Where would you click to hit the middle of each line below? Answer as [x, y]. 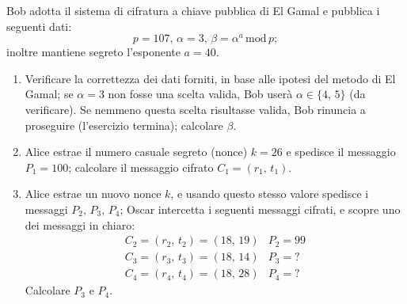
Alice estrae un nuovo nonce [93, 194]
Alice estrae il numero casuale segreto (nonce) [136, 152]
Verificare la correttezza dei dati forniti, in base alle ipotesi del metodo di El [210, 78]
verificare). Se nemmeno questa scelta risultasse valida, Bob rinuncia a [195, 110]
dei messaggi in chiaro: [80, 224]
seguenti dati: [39, 26]
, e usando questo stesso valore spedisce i [270, 194]
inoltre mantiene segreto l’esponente [93, 52]
